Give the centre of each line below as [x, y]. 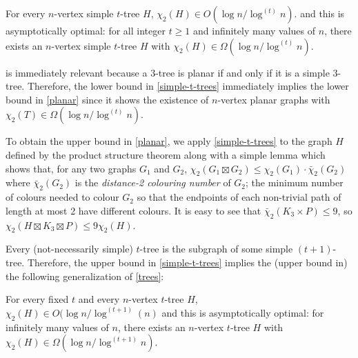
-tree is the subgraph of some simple [216, 249]
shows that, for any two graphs [71, 168]
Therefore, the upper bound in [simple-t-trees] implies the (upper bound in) [187, 262]
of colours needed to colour [62, 197]
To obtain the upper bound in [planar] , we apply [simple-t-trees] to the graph [169, 141]
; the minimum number [295, 182]
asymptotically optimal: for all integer [86, 30]
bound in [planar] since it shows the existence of [107, 99]
